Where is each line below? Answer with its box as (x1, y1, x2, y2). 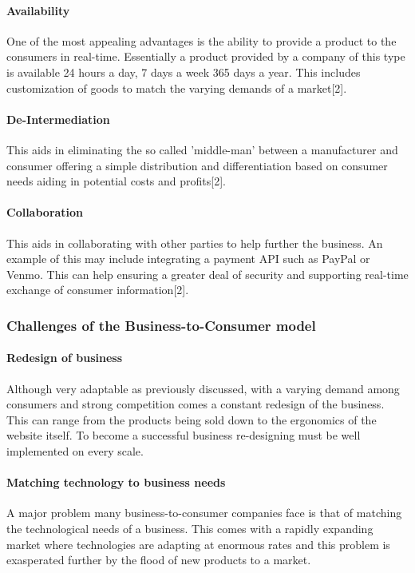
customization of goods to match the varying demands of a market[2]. (6, 79, 347, 96)
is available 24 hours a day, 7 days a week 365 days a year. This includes (6, 63, 361, 80)
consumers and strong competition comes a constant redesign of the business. (6, 396, 385, 412)
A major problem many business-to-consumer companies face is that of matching (6, 504, 402, 521)
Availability (6, 2, 70, 18)
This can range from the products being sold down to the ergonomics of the (6, 411, 377, 428)
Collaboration (6, 204, 84, 221)
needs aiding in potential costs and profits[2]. (6, 173, 226, 189)
